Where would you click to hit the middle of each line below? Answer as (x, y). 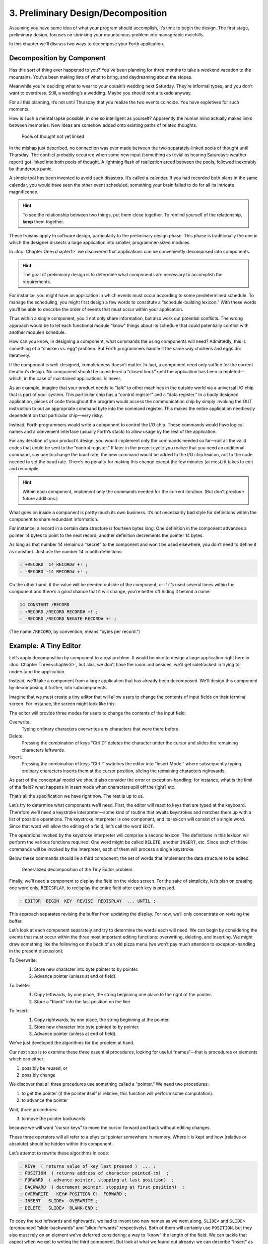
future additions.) (40, 499)
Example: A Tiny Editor (45, 646)
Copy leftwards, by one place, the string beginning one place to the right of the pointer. (123, 995)
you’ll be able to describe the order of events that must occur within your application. (96, 309)
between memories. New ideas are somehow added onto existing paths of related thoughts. (103, 125)
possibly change (38, 1075)
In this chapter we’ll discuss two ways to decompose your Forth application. (87, 44)
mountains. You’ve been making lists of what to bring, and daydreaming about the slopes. (101, 77)
